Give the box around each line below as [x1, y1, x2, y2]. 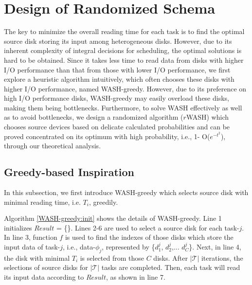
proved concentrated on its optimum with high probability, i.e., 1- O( [4, 131, 210, 141]
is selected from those [80, 252, 144, 263]
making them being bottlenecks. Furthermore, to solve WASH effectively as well [4, 102, 242, 112]
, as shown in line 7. [106, 272, 165, 282]
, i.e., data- [63, 242, 95, 252]
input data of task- [4, 242, 60, 252]
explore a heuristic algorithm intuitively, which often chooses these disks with [4, 74, 234, 84]
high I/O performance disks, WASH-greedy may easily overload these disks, [4, 93, 229, 103]
